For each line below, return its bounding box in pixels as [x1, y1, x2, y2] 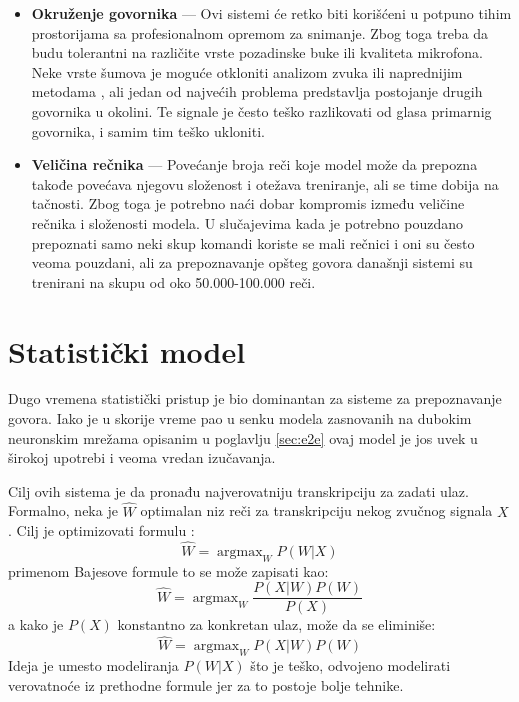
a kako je [8, 614, 64, 635]
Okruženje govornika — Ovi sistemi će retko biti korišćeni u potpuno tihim [31, 3, 512, 23]
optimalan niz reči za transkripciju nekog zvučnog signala [140, 500, 493, 521]
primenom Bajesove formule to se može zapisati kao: [8, 560, 329, 581]
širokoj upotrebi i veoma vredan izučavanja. [8, 447, 276, 468]
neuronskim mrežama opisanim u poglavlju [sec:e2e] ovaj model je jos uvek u [8, 427, 478, 448]
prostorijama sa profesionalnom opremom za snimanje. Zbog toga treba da [31, 22, 489, 43]
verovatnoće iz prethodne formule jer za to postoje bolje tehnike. [8, 674, 404, 695]
